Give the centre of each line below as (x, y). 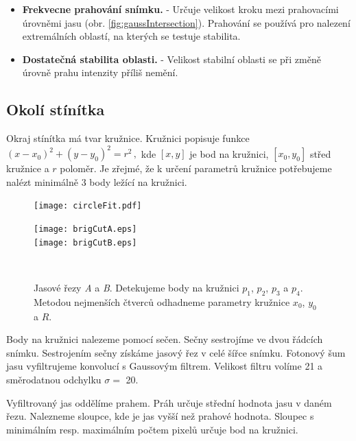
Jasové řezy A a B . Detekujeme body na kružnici (137, 288)
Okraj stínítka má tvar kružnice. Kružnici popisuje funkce (128, 138)
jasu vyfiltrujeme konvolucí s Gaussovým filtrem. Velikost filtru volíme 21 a (165, 366)
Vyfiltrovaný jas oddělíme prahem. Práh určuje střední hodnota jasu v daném (169, 402)
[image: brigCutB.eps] (85, 242)
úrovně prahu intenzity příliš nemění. (100, 72)
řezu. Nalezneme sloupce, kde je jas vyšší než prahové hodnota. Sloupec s (160, 416)
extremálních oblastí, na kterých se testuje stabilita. (131, 36)
